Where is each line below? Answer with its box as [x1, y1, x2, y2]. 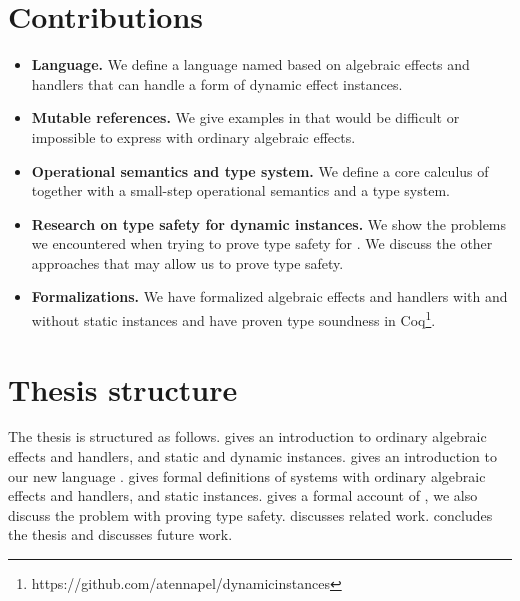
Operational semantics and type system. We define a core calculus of [31, 160, 489, 181]
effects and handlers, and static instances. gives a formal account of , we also [8, 485, 478, 506]
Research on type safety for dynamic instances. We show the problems [31, 213, 507, 234]
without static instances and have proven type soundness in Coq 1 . [31, 307, 436, 330]
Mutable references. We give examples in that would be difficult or [31, 107, 460, 128]
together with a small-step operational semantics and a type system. [31, 180, 450, 201]
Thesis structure [8, 368, 238, 409]
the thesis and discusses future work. [8, 524, 233, 545]
